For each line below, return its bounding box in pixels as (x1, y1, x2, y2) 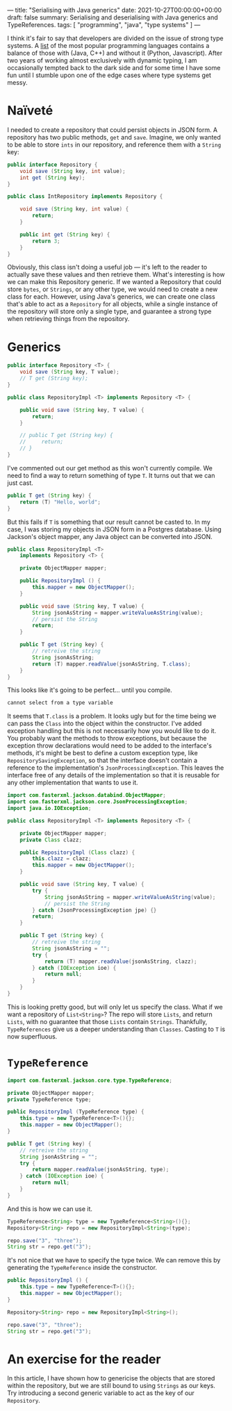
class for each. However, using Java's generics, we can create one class (7, 292, 215, 301)
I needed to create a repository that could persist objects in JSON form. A (7, 125, 218, 134)
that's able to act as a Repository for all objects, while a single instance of (7, 300, 218, 308)
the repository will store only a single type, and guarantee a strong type (7, 307, 212, 315)
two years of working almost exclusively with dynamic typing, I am (7, 56, 197, 65)
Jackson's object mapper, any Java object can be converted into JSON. (7, 532, 213, 541)
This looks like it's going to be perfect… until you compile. (7, 686, 172, 694)
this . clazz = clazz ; (32, 855, 92, 862)
